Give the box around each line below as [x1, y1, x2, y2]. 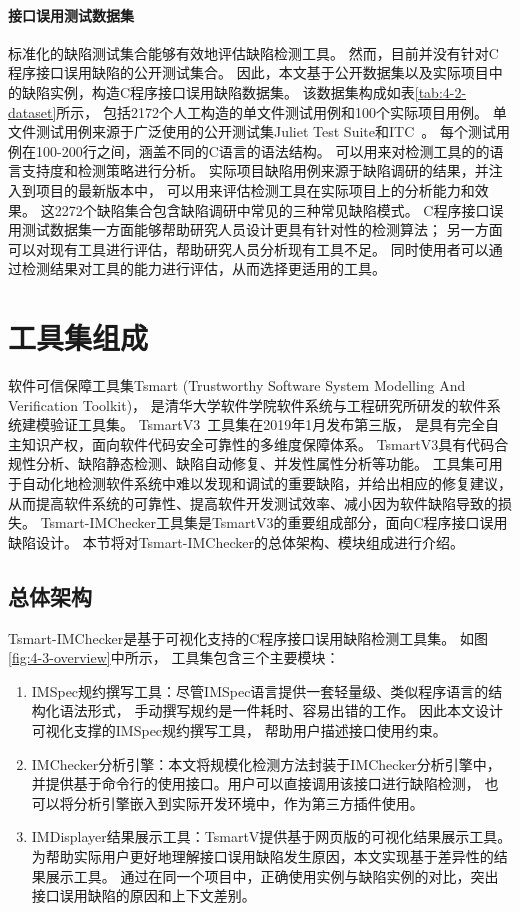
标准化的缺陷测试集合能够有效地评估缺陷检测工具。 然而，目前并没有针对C [8, 42, 499, 63]
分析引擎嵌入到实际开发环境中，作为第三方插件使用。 [73, 792, 424, 813]
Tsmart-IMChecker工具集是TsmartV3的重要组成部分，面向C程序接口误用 [40, 512, 508, 533]
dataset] [8, 101, 57, 122]
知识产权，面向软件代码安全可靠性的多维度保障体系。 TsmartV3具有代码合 [21, 433, 509, 454]
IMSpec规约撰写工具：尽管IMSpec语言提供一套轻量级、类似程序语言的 [31, 680, 489, 701]
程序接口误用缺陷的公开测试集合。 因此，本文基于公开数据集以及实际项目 [8, 62, 489, 83]
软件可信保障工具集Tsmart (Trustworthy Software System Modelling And [8, 375, 466, 396]
